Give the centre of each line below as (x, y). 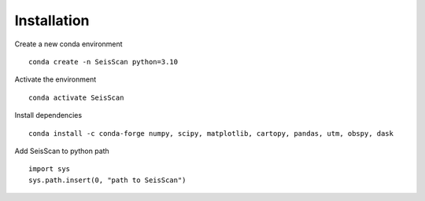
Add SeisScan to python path (62, 151)
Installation (52, 20)
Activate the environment (55, 79)
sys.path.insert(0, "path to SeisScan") (107, 180)
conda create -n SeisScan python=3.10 (103, 62)
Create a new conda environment (68, 44)
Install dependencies (48, 115)
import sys (50, 169)
